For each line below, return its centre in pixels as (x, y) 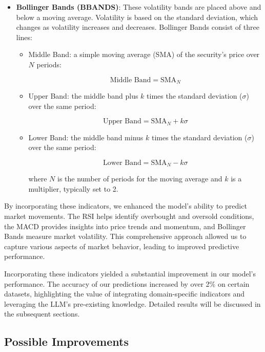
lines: (24, 37)
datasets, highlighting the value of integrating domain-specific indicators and (125, 294)
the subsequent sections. (42, 314)
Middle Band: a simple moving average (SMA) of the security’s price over (144, 54)
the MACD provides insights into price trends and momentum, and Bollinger (125, 226)
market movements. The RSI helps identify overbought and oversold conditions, (129, 216)
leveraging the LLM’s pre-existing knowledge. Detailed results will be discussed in (132, 303)
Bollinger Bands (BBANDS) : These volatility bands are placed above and (139, 7)
